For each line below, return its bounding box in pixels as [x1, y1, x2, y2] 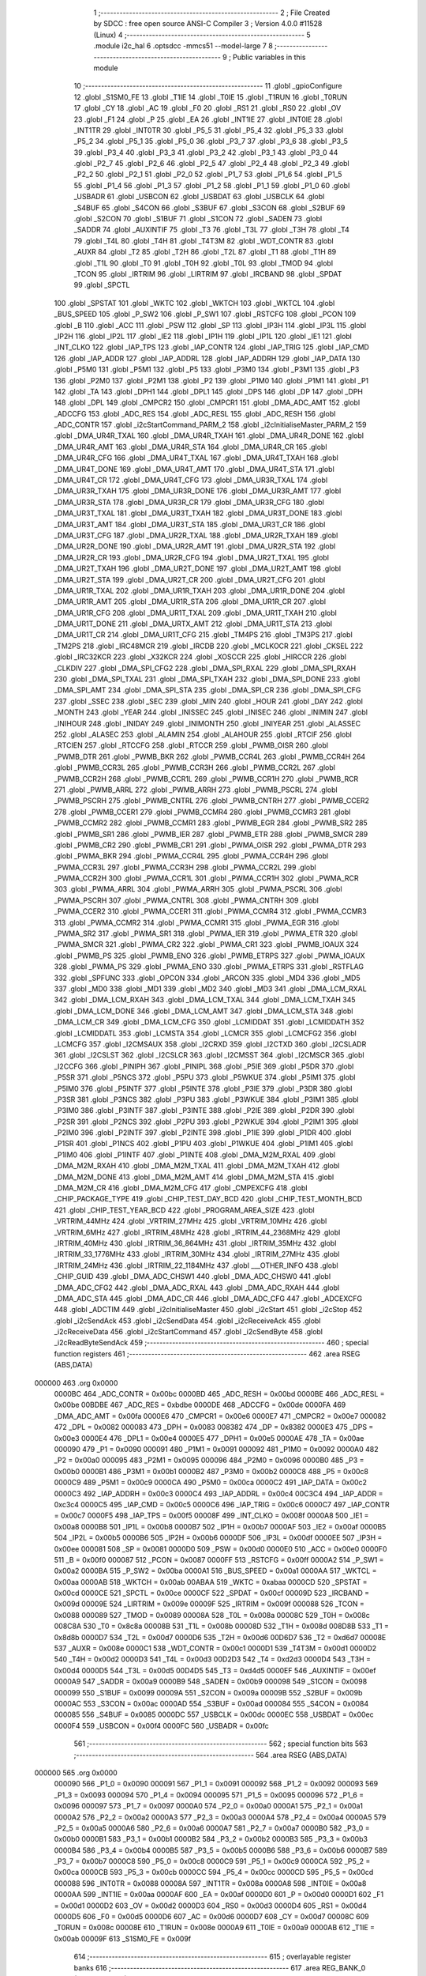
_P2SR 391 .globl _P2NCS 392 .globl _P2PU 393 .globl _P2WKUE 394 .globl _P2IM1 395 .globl [54, 1117, 359, 1126]
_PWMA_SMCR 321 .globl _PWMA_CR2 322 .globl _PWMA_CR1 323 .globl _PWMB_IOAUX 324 [54, 940, 359, 949]
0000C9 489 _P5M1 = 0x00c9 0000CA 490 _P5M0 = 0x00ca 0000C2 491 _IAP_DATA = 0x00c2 [54, 1478, 367, 1488]
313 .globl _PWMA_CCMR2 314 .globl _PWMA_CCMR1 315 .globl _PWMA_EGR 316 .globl [54, 918, 339, 927]
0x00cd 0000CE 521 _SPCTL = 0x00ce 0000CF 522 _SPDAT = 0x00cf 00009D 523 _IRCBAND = [54, 1589, 370, 1598]
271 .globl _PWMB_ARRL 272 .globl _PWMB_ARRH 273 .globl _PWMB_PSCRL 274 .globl [54, 785, 338, 794]
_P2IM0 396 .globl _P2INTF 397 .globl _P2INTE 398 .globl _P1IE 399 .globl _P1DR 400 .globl [54, 1128, 352, 1137]
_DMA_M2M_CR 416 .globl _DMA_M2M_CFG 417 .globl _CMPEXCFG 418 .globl [54, 1183, 308, 1193]
